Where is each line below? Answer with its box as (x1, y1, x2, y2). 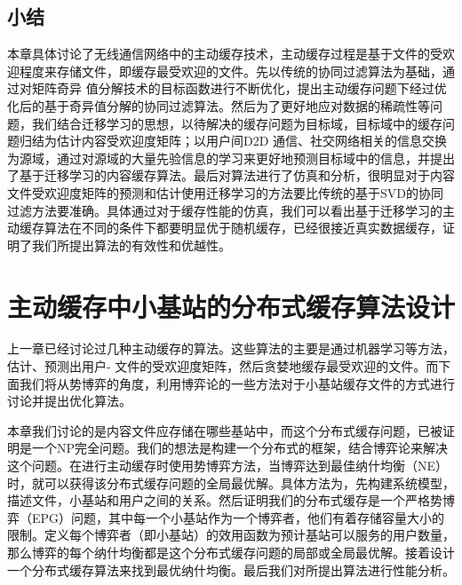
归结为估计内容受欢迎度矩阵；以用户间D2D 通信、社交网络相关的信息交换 (19, 131, 448, 150)
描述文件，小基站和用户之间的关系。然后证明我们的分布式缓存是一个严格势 (7, 491, 442, 510)
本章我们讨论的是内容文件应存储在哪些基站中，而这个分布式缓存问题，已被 (7, 421, 442, 439)
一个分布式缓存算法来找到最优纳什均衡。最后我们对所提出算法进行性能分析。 (7, 560, 455, 579)
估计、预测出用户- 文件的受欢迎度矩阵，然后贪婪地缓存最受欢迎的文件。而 (7, 357, 439, 376)
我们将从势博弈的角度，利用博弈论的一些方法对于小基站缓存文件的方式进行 (19, 374, 455, 392)
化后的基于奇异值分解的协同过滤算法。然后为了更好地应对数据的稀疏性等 (7, 96, 430, 115)
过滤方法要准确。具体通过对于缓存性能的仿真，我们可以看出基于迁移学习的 (7, 201, 442, 219)
